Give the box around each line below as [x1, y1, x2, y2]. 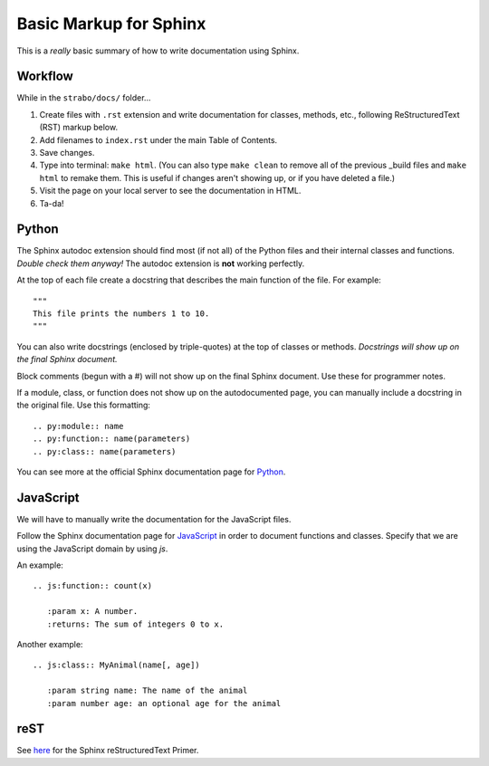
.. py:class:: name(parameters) [33, 446, 177, 456]
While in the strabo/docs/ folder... [16, 92, 151, 103]
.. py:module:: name [33, 421, 124, 431]
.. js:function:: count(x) [33, 580, 153, 591]
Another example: [16, 638, 83, 649]
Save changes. [39, 148, 95, 158]
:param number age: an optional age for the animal [46, 698, 282, 708]
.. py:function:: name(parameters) [33, 434, 191, 444]
